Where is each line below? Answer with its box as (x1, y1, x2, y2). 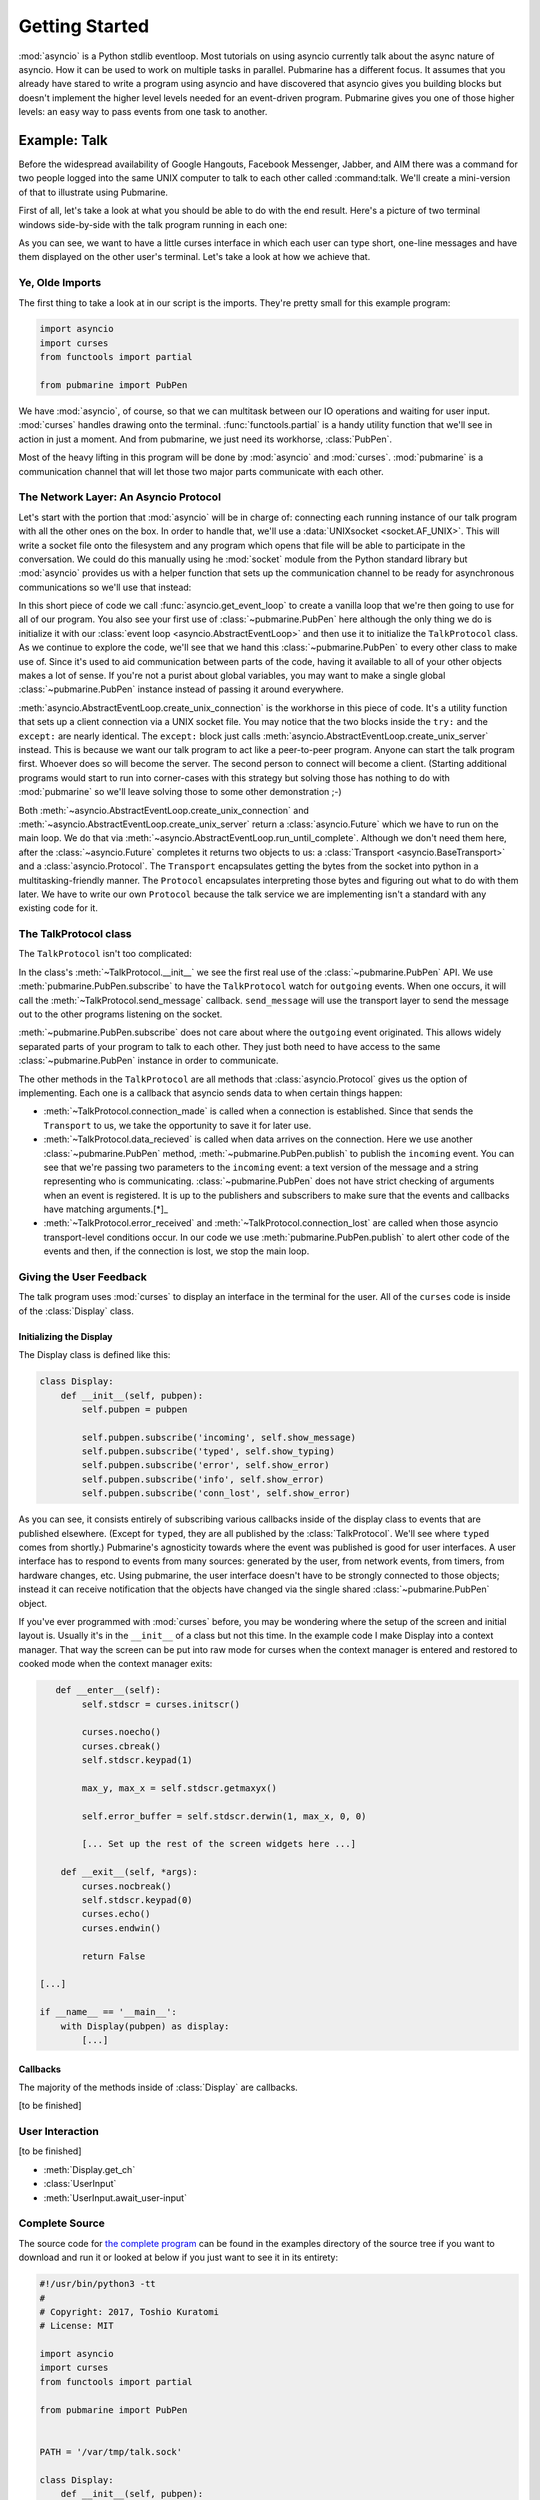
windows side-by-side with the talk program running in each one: (18, 218, 288, 230)
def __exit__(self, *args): (60, 1866, 199, 1878)
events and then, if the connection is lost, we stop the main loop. (43, 1245, 310, 1257)
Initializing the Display (18, 1330, 113, 1342)
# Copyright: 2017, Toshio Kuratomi (39, 2306, 220, 2317)
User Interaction (18, 2125, 99, 2139)
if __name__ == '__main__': (39, 2006, 177, 2018)
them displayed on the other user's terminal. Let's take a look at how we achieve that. (18, 251, 371, 263)
